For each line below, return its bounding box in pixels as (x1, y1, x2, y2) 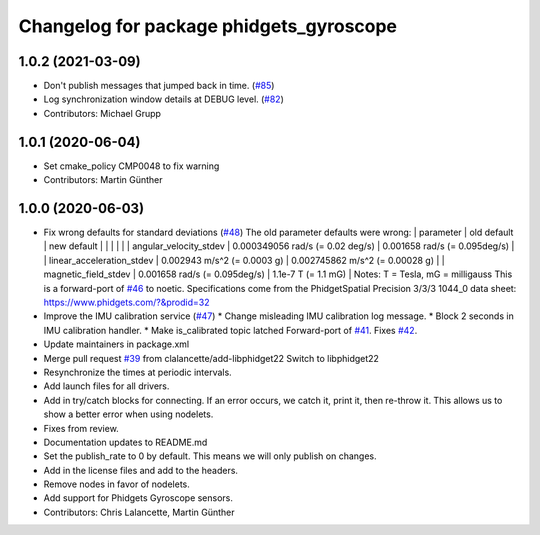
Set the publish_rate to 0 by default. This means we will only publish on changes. (43, 450, 377, 462)
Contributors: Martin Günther (43, 174, 164, 186)
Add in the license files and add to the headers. (43, 464, 239, 476)
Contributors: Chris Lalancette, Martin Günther (43, 506, 235, 518)
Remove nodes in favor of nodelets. (43, 478, 190, 490)
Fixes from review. (43, 422, 119, 434)
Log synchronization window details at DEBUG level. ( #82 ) (43, 93, 285, 105)
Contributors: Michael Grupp (43, 107, 162, 119)
